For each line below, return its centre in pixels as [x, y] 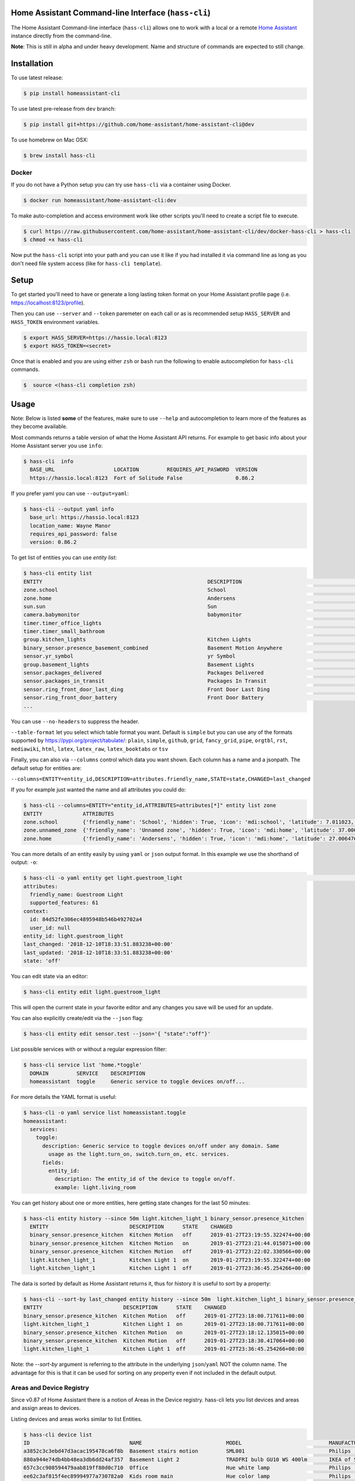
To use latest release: [37, 78]
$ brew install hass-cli [59, 156]
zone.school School [125, 590]
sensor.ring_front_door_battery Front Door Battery [143, 698]
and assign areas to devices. [46, 1408]
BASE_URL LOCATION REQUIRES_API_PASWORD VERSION [143, 470]
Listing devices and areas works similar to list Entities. [77, 1419]
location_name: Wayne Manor [70, 525]
